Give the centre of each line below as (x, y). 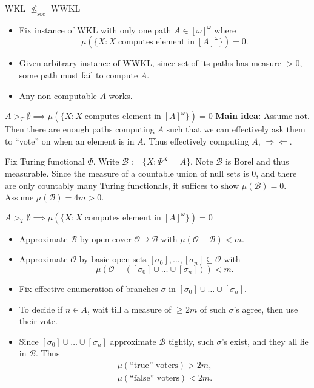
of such (213, 309)
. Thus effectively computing (196, 141)
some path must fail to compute (78, 74)
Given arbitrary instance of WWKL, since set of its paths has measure (150, 63)
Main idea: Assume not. (262, 116)
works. (121, 95)
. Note (202, 161)
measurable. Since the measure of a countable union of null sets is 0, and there (151, 173)
